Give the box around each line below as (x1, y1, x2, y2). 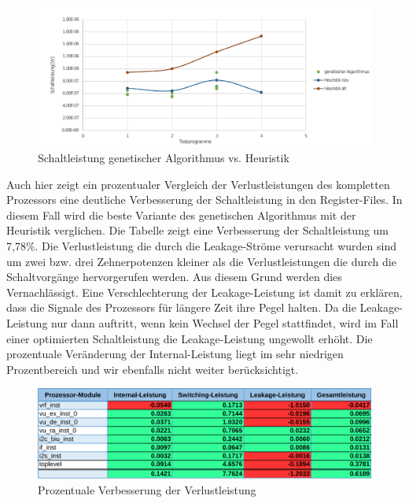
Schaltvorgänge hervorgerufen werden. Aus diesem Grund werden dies (6, 268, 342, 285)
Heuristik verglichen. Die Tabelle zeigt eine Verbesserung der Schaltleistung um (6, 222, 389, 239)
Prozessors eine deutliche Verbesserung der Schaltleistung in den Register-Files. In (6, 191, 403, 208)
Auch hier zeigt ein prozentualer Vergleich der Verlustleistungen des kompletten (6, 176, 390, 192)
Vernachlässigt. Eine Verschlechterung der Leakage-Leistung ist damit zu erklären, (6, 283, 403, 300)
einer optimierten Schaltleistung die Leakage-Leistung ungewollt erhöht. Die (6, 330, 373, 346)
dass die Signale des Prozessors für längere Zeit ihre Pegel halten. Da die (6, 299, 356, 316)
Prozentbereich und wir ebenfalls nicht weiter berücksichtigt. (6, 361, 299, 377)
